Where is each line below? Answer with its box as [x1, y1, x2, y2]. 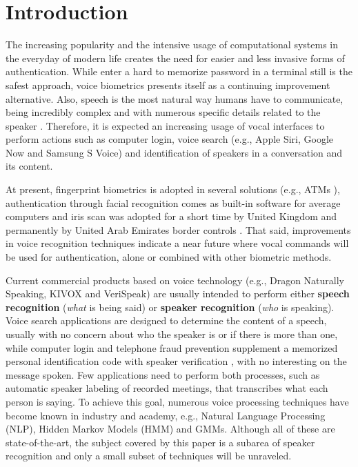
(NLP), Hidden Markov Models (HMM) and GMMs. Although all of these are [6, 421, 335, 436]
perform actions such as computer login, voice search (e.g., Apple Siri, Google [6, 132, 334, 146]
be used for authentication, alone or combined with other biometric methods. [6, 250, 332, 264]
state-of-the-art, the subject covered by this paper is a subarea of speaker [6, 435, 315, 449]
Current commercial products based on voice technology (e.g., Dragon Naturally [6, 272, 344, 287]
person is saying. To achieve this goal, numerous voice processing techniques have [6, 394, 349, 408]
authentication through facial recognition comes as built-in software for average [6, 195, 341, 210]
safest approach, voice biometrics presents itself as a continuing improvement [6, 77, 330, 92]
